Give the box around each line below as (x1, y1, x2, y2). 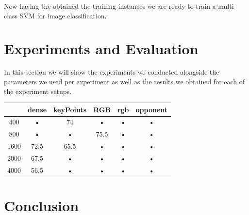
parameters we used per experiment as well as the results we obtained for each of (4, 76, 245, 86)
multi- (218, 1, 236, 11)
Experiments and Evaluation (4, 39, 199, 59)
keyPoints (53, 104, 87, 114)
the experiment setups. (4, 86, 72, 96)
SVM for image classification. (19, 10, 107, 20)
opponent (135, 104, 168, 114)
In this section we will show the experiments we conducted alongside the (4, 67, 219, 77)
